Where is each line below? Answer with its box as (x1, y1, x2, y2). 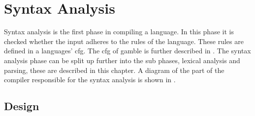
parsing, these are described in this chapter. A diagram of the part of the (4, 65, 224, 75)
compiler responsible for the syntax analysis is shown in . (4, 74, 176, 85)
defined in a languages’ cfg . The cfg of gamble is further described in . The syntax (4, 46, 251, 56)
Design (4, 98, 39, 114)
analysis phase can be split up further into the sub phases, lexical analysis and (4, 55, 240, 65)
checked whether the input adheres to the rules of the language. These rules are (4, 36, 244, 46)
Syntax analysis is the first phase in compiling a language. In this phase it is (4, 26, 234, 37)
